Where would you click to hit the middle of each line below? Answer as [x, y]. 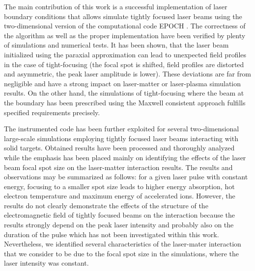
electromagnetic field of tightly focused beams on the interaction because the [120, 215]
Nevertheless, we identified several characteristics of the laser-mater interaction [123, 244]
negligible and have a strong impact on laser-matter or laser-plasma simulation [123, 83]
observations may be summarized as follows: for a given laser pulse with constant [126, 177]
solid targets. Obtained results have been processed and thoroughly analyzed [119, 148]
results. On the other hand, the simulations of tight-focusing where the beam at [124, 93]
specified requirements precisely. [52, 112]
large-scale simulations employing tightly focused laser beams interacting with [121, 138]
